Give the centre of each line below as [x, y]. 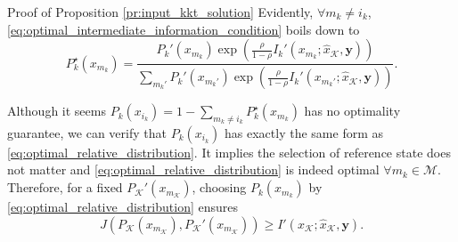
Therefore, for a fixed [65, 187]
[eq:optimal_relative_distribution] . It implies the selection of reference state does [229, 152]
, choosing [219, 187]
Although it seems [57, 111]
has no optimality [352, 111]
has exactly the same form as [304, 132]
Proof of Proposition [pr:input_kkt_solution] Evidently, [160, 12]
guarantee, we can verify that [87, 132]
